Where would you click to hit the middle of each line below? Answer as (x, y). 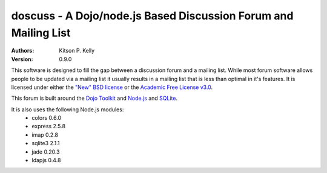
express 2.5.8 (49, 126)
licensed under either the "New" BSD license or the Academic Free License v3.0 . (112, 87)
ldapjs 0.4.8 (46, 160)
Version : (22, 59)
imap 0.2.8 (45, 135)
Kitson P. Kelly (77, 51)
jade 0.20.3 (46, 152)
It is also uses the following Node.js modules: (68, 109)
